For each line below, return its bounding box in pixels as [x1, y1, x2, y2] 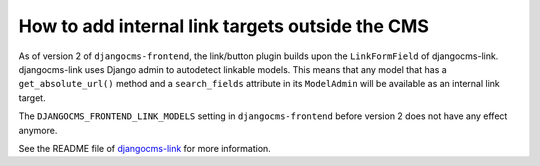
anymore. [18, 124, 58, 136]
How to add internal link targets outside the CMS [18, 15, 429, 37]
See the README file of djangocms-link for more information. [18, 142, 272, 154]
